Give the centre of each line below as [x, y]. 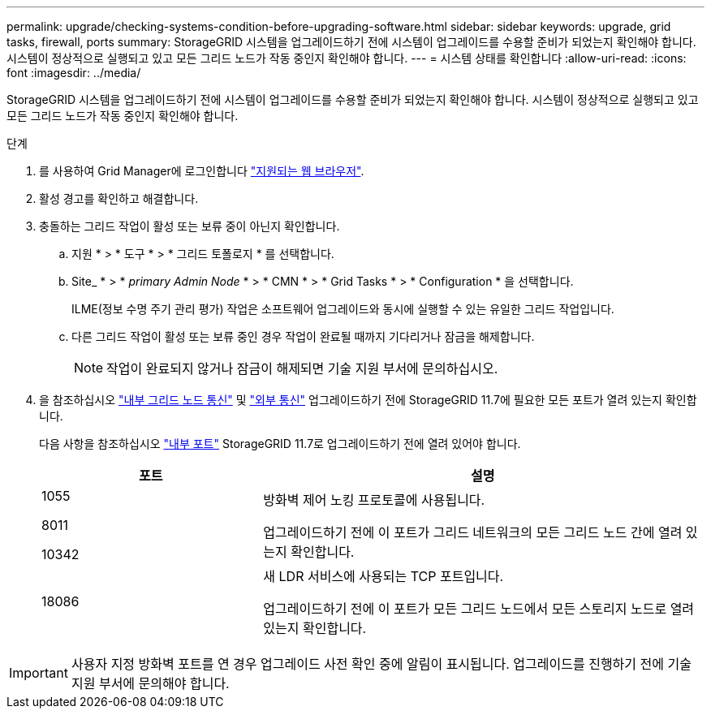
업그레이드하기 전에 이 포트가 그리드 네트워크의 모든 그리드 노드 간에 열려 [473, 532]
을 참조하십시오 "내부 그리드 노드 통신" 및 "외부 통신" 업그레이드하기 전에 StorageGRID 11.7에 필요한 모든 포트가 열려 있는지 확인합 [368, 400]
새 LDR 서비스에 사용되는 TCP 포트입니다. [384, 576]
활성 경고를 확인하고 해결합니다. [119, 198]
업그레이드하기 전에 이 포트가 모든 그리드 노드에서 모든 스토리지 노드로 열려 [479, 609]
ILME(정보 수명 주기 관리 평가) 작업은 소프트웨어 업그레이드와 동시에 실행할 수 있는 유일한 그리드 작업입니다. [343, 309]
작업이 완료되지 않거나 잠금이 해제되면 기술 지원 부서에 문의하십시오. [302, 368]
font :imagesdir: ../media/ [74, 73]
